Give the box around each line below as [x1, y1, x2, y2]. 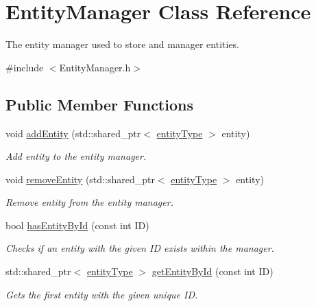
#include [5, 60, 44, 74]
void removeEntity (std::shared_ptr [5, 172, 155, 186]
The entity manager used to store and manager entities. [5, 37, 239, 51]
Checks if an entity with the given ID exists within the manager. [5, 241, 274, 255]
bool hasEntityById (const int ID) [5, 217, 149, 232]
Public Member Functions [5, 93, 193, 115]
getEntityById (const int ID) [151, 264, 274, 279]
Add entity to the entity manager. [5, 149, 147, 163]
